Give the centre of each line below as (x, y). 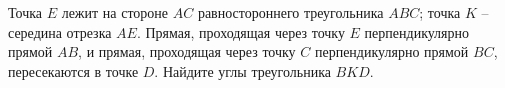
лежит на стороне (115, 12)
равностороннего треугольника (290, 12)
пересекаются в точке (73, 70)
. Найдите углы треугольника (242, 70)
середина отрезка (60, 31)
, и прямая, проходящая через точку (187, 51)
